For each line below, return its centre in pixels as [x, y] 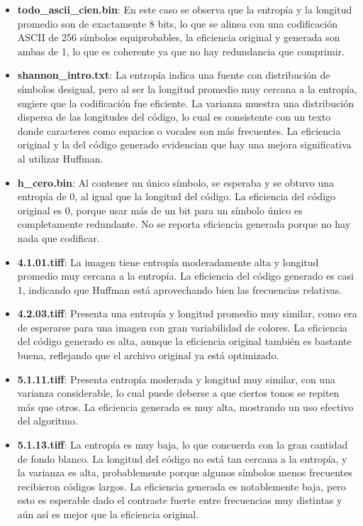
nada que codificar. [58, 237]
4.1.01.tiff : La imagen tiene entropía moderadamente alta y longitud [168, 262]
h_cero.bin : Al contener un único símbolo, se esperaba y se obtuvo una [175, 182]
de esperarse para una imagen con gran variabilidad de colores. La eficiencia [182, 327]
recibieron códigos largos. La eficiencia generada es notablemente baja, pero [181, 486]
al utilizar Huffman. [60, 158]
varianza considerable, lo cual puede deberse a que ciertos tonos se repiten [178, 393]
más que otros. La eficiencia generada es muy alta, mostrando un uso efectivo [185, 406]
